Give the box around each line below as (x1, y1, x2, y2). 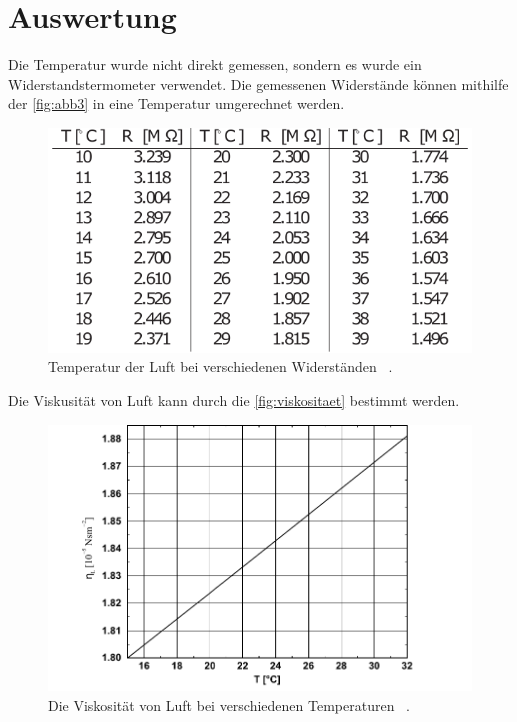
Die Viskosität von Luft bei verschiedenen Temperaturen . (48, 694, 411, 715)
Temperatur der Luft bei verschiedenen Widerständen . (48, 356, 393, 377)
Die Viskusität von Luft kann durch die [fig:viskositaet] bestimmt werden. (8, 389, 460, 410)
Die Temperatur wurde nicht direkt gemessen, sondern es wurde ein (8, 54, 422, 75)
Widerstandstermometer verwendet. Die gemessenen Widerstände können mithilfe (8, 73, 509, 94)
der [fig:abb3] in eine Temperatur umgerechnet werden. (8, 93, 345, 114)
